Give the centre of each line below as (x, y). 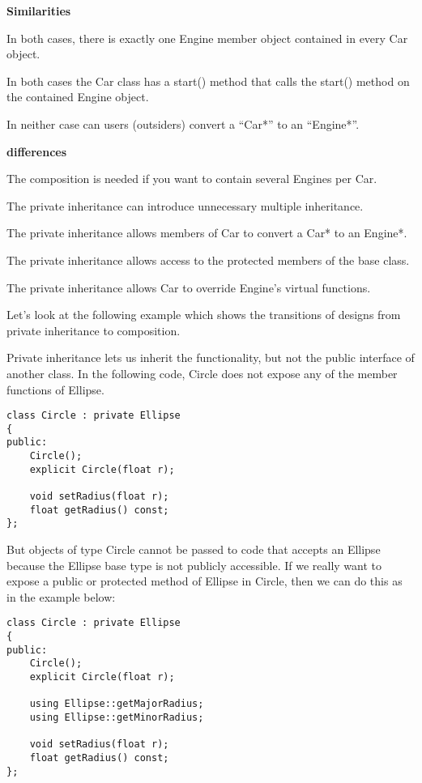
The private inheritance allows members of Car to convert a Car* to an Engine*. (207, 233)
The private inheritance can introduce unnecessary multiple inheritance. (185, 205)
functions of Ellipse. (55, 389)
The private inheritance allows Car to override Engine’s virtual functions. (189, 287)
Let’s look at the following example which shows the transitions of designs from (204, 315)
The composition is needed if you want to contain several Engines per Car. (192, 179)
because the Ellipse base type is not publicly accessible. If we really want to (194, 565)
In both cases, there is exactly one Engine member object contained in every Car (207, 38)
